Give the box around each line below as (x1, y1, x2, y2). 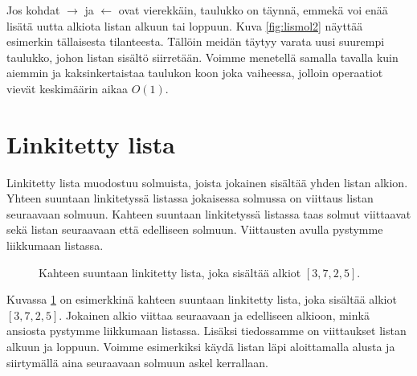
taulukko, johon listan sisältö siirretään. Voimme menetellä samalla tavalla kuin (6, 48, 399, 65)
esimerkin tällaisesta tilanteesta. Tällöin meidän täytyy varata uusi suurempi (6, 33, 385, 50)
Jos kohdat (6, 2, 60, 18)
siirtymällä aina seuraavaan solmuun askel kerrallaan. (6, 354, 268, 370)
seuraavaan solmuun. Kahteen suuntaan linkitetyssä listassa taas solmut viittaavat (6, 205, 411, 222)
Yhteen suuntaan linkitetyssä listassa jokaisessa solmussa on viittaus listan (6, 190, 374, 206)
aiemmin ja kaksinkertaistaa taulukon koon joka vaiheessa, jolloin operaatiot (6, 64, 383, 81)
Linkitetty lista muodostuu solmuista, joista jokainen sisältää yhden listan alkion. (6, 174, 408, 190)
